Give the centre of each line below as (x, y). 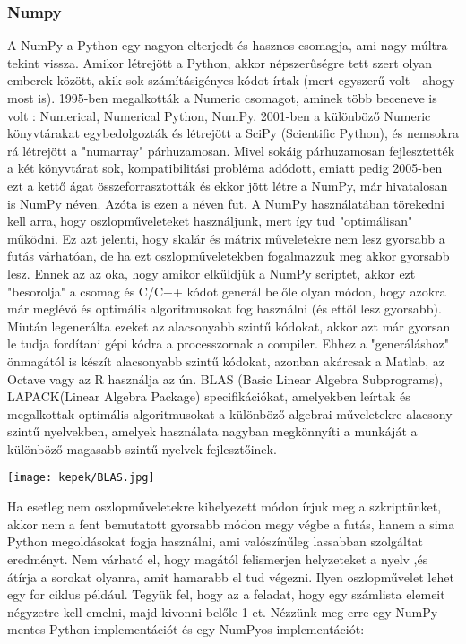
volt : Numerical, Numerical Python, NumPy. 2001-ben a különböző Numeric (219, 115)
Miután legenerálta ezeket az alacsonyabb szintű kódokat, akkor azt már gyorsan (229, 326)
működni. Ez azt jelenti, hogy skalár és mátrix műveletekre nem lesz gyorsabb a (226, 238)
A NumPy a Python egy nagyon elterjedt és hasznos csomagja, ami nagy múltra (228, 45)
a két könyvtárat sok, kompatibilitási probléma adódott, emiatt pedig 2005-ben (225, 168)
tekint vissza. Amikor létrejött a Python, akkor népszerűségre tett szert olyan (220, 62)
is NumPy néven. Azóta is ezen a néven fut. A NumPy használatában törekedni (226, 203)
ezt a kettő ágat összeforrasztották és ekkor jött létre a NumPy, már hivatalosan (228, 185)
